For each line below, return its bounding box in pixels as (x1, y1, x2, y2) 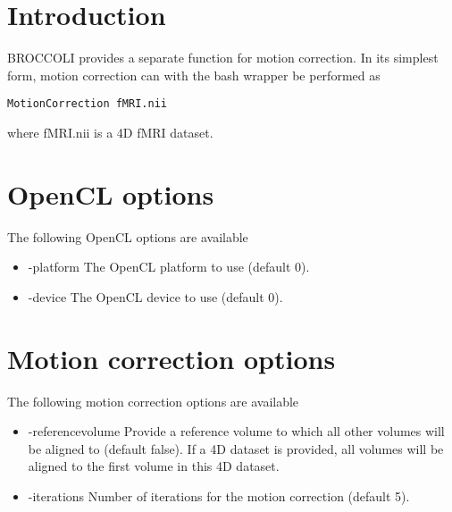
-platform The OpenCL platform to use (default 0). (28, 257, 310, 276)
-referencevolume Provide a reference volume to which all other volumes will (28, 422, 445, 441)
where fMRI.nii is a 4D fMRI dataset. (7, 122, 213, 141)
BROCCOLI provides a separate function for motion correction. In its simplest (7, 48, 439, 67)
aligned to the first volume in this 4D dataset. (28, 457, 280, 475)
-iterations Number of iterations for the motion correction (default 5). (28, 486, 410, 505)
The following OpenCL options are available (7, 227, 248, 246)
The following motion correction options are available (7, 391, 299, 410)
